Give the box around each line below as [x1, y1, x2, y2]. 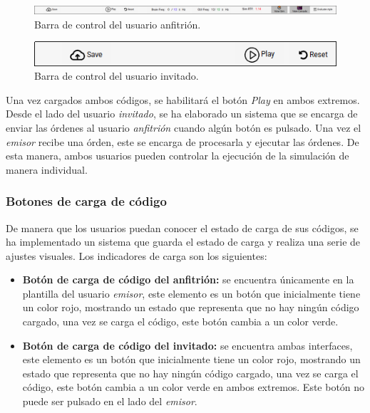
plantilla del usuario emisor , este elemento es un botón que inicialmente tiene [22, 286, 361, 300]
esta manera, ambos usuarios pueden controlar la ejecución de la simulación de [6, 148, 349, 163]
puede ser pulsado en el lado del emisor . [22, 394, 197, 409]
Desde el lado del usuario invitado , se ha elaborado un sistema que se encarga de [6, 106, 358, 121]
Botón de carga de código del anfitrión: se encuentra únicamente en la [22, 272, 354, 287]
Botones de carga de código [6, 192, 167, 210]
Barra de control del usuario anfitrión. [34, 16, 201, 31]
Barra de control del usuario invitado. [34, 68, 199, 83]
